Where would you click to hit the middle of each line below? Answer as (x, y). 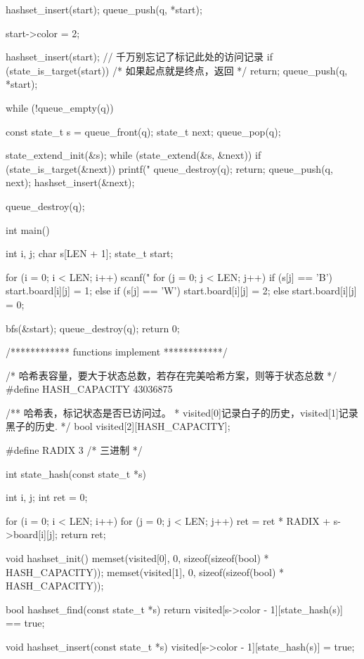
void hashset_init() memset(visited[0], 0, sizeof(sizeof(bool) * (137, 558)
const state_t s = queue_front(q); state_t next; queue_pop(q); (143, 131)
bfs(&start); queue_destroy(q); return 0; (93, 328)
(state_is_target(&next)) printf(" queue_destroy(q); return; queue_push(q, (169, 168)
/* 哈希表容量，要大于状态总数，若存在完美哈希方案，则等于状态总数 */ (171, 375)
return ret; (83, 534)
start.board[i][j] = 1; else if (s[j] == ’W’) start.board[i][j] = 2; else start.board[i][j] (181, 291)
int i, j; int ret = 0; (47, 497)
